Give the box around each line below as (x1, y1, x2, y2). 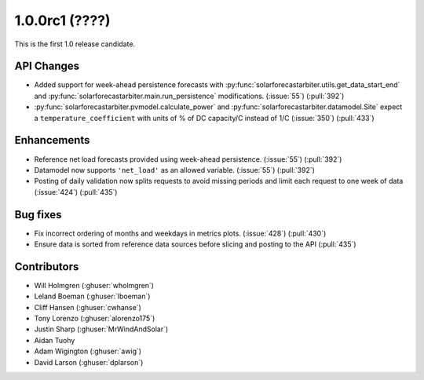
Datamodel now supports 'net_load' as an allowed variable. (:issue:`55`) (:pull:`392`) (34, 165, 316, 174)
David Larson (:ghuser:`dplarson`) (34, 357, 144, 367)
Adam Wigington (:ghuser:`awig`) (34, 346, 141, 356)
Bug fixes (14, 208, 62, 221)
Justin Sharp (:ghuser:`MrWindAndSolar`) (34, 324, 169, 334)
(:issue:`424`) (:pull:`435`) (34, 187, 118, 196)
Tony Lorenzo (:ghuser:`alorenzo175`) (34, 314, 155, 323)
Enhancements (14, 133, 90, 147)
